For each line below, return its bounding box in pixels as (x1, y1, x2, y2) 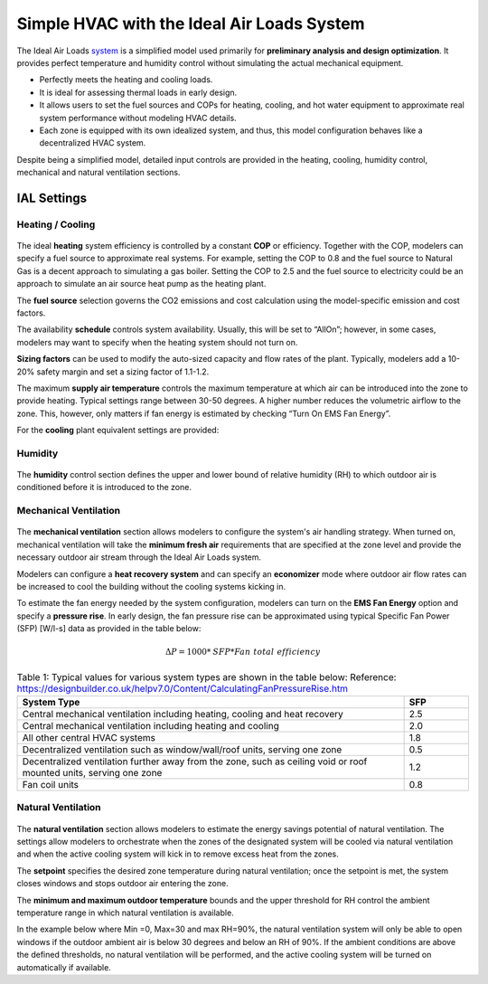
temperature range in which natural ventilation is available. (16, 907, 234, 918)
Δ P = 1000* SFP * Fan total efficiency (164, 647, 321, 658)
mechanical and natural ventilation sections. (16, 167, 181, 178)
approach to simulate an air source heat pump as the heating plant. (16, 279, 267, 289)
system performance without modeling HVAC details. (39, 112, 237, 123)
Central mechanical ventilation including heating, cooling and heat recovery (22, 708, 343, 721)
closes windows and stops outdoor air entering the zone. (16, 878, 230, 889)
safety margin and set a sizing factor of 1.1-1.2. (36, 366, 210, 377)
